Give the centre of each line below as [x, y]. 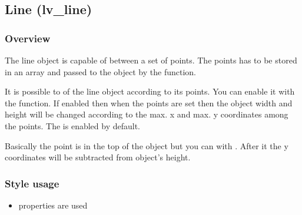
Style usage [32, 183]
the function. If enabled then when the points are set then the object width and [149, 103]
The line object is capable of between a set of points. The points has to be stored [151, 60]
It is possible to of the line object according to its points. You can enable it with [150, 91]
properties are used [53, 205]
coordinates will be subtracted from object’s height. [98, 157]
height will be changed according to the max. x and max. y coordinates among [147, 114]
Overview [28, 38]
